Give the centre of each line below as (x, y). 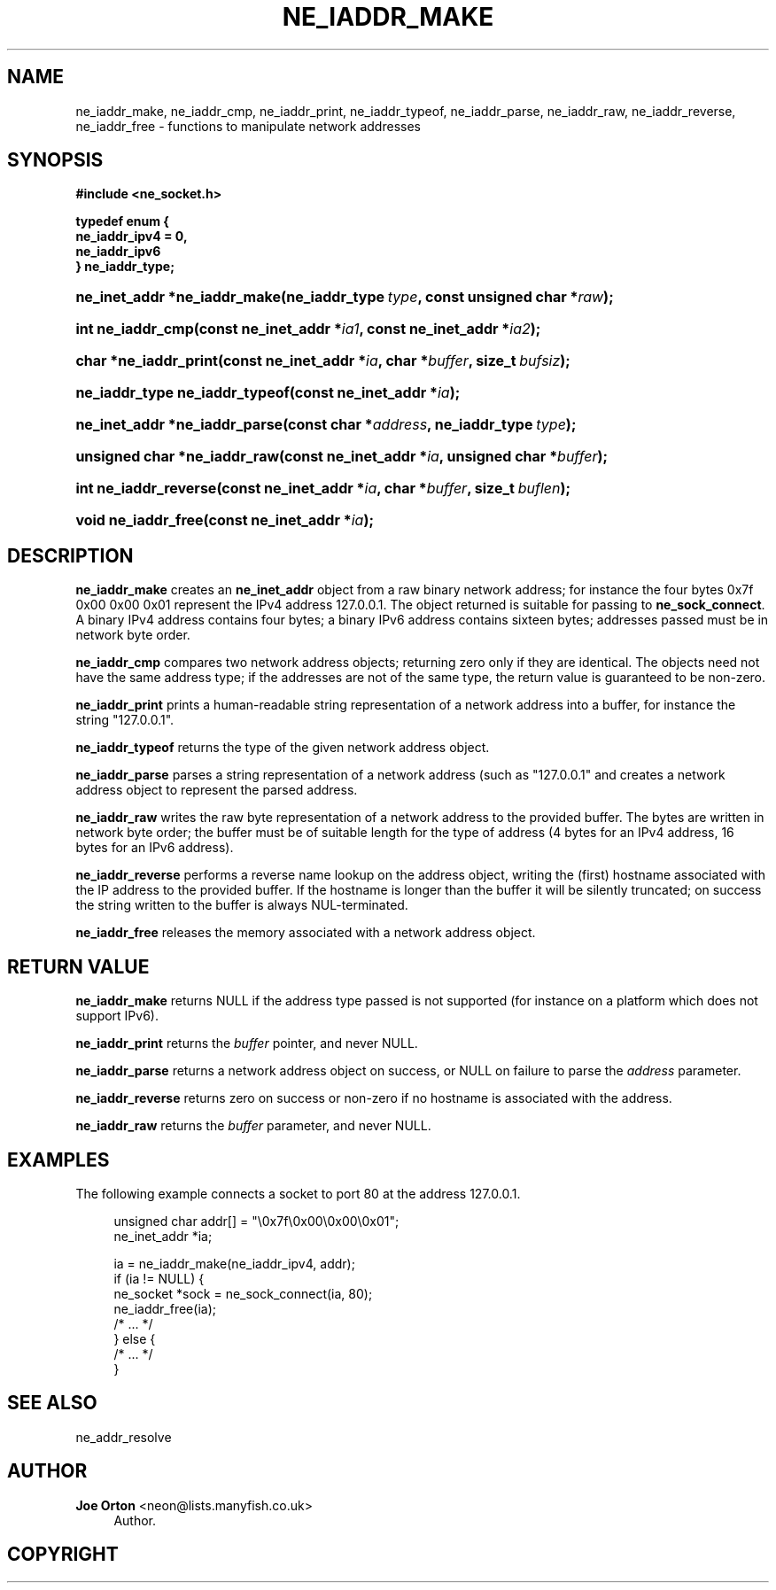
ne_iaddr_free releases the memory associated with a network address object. (306, 933)
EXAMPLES (58, 1160)
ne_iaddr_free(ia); (165, 1308)
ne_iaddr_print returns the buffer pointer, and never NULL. (247, 1043)
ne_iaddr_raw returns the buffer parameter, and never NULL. (253, 1126)
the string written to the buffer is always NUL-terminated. (242, 905)
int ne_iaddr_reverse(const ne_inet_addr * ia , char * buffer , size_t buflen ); (323, 489)
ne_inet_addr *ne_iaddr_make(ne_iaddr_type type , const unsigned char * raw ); (345, 297)
